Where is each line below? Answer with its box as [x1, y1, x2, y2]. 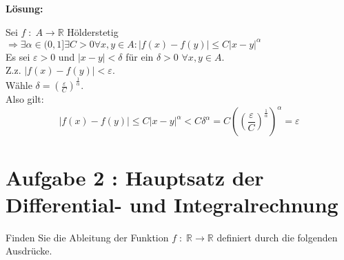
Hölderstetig [67, 24, 119, 39]
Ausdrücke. [6, 243, 52, 258]
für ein [125, 49, 154, 63]
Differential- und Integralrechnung [6, 190, 338, 218]
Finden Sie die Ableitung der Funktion [6, 230, 169, 244]
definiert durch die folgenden [216, 230, 338, 244]
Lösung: [6, 1, 43, 15]
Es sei [6, 49, 30, 63]
